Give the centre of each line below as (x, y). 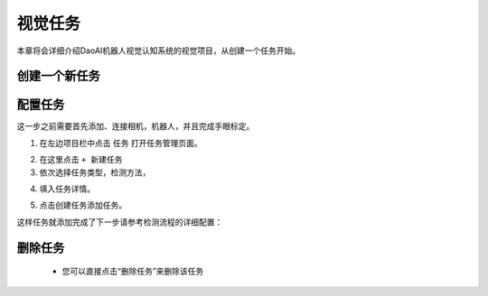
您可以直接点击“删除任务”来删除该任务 (133, 272)
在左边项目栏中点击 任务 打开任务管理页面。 (121, 143)
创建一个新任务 (58, 76)
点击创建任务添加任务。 (83, 205)
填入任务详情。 (67, 189)
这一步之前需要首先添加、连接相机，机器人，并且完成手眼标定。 (136, 126)
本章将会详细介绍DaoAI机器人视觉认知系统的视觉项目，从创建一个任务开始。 (159, 51)
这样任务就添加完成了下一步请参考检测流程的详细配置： (120, 222)
